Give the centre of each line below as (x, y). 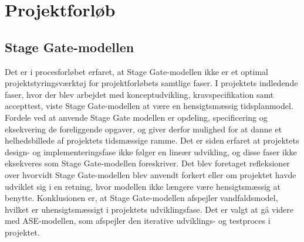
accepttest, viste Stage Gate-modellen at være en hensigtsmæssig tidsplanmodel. (149, 106)
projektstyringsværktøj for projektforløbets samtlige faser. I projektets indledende (151, 83)
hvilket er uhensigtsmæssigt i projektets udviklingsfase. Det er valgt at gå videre (149, 209)
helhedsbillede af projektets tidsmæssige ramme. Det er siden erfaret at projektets (152, 140)
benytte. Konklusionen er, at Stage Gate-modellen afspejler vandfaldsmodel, (141, 198)
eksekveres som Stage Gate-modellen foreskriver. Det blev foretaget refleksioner (147, 163)
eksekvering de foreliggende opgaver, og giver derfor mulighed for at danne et (143, 129)
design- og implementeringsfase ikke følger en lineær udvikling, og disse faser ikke (151, 151)
